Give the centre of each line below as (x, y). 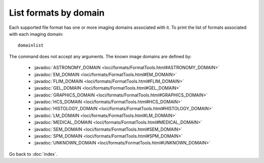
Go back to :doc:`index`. (33, 154)
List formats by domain (57, 13)
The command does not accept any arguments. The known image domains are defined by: (100, 56)
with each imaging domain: (36, 34)
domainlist (31, 46)
